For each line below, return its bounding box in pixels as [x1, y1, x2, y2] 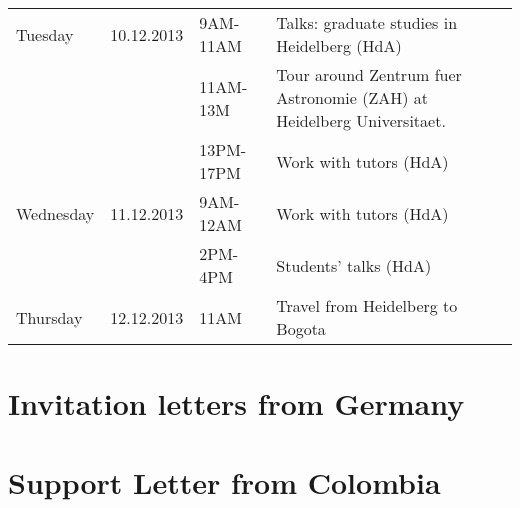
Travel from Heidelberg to [276, 294, 458, 317]
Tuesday [16, 22, 74, 46]
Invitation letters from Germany [8, 383, 465, 424]
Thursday [16, 305, 83, 329]
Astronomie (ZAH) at [276, 86, 428, 109]
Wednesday [16, 201, 95, 225]
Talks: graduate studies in [276, 11, 458, 34]
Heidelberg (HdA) [276, 34, 402, 57]
